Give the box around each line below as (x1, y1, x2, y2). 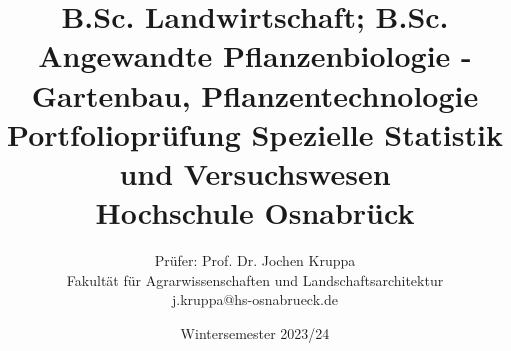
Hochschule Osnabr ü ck (95, 192, 415, 233)
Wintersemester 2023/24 (180, 322, 330, 343)
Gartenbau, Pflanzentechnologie (31, 74, 479, 115)
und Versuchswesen (119, 152, 391, 193)
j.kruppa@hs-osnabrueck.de (172, 289, 338, 310)
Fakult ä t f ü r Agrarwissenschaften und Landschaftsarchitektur (66, 269, 444, 290)
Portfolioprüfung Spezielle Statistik (7, 113, 503, 154)
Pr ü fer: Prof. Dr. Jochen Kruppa (154, 250, 356, 271)
